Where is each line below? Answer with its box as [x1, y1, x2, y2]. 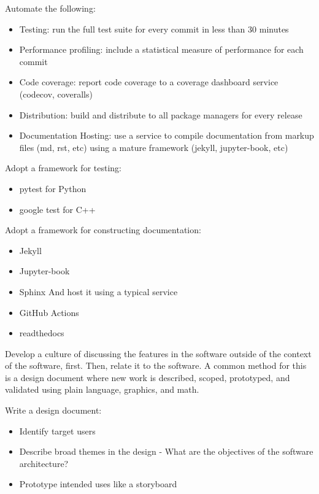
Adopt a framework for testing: [5, 161, 121, 174]
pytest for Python [19, 182, 86, 195]
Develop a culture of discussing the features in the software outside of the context [5, 347, 312, 360]
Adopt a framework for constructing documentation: [5, 223, 201, 236]
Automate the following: [5, 2, 96, 14]
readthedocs [19, 326, 64, 339]
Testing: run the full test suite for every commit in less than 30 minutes [19, 22, 289, 35]
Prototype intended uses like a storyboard [19, 477, 177, 490]
